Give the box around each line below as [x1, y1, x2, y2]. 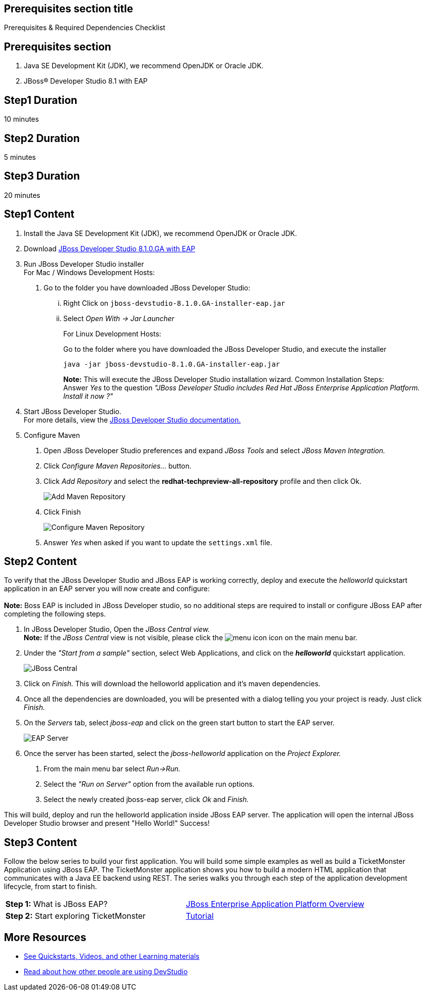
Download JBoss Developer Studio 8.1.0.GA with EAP [24, 244, 195, 253]
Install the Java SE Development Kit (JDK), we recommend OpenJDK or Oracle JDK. [24, 229, 297, 237]
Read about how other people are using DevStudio [24, 967, 188, 976]
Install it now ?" [63, 391, 113, 400]
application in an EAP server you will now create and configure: [4, 584, 210, 593]
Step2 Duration [4, 132, 80, 144]
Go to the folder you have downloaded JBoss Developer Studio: [43, 283, 251, 292]
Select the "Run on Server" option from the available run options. [43, 780, 255, 789]
